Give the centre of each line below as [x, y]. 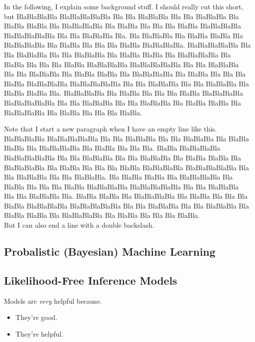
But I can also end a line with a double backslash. [79, 225]
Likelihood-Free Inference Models [91, 280]
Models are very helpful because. [53, 301]
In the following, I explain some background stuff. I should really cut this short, [124, 6]
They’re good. [37, 317]
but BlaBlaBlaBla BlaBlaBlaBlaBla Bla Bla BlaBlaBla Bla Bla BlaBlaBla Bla [122, 16]
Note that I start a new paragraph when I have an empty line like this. [111, 129]
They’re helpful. [39, 333]
